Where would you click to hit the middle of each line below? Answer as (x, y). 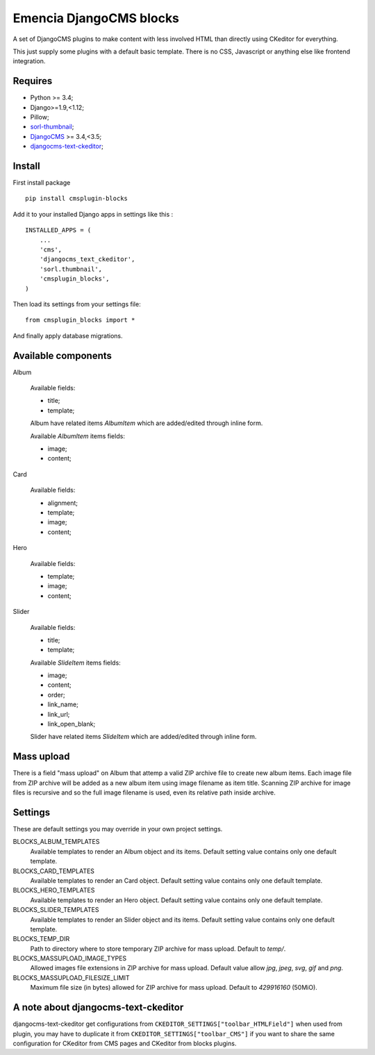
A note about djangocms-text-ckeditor (98, 1007)
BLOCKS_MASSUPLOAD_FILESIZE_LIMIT (71, 978)
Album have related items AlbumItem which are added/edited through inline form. (147, 423)
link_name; (63, 704)
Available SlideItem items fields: (75, 663)
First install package (42, 183)
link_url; (59, 714)
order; (56, 695)
